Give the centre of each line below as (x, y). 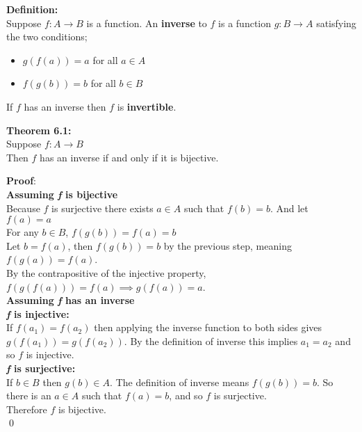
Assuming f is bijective (62, 194)
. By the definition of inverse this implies (211, 341)
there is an (29, 395)
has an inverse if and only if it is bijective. (129, 157)
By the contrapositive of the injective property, (106, 272)
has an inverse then (65, 106)
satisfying (336, 23)
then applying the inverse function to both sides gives (208, 327)
